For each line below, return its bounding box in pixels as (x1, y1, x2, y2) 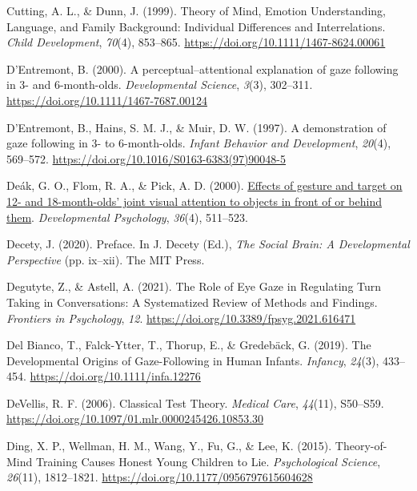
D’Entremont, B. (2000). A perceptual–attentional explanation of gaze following (6, 60, 399, 77)
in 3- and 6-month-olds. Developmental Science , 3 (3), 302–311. (6, 76, 313, 93)
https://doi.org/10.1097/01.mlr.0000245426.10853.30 (6, 410, 264, 427)
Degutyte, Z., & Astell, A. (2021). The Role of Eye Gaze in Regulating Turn (6, 278, 382, 295)
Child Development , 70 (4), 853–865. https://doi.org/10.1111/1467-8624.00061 (6, 34, 386, 50)
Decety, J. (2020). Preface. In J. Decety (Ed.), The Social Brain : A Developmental (6, 235, 410, 252)
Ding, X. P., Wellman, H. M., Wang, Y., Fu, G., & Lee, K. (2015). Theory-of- (6, 437, 387, 454)
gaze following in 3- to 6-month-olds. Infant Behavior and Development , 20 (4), (6, 135, 391, 151)
